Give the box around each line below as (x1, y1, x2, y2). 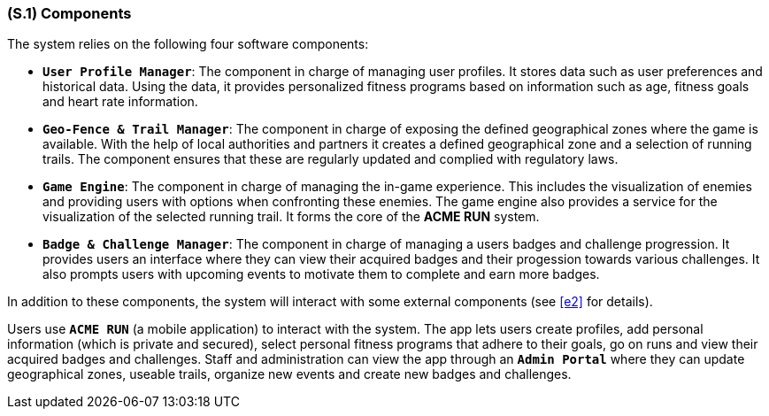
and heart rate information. (42, 94, 198, 110)
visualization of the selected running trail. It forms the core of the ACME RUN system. (42, 209, 540, 225)
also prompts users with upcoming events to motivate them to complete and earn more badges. (42, 266, 600, 282)
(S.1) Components (7, 4, 132, 22)
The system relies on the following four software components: (7, 36, 369, 52)
